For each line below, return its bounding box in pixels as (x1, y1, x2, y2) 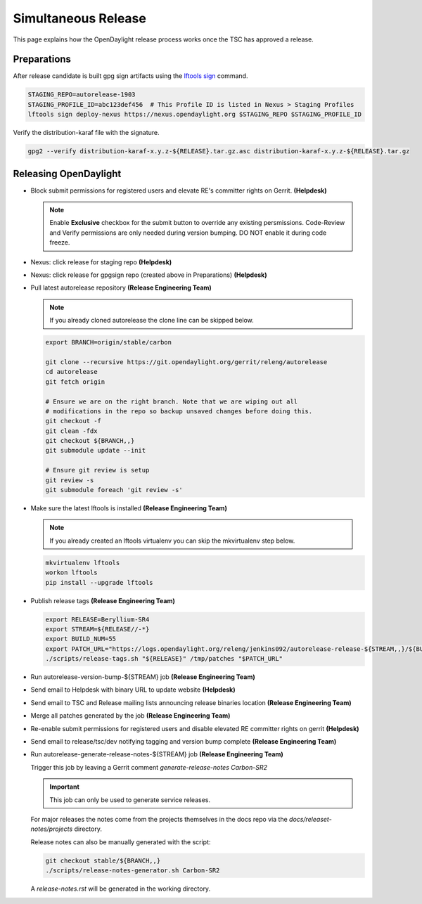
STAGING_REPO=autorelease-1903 (27, 91, 136, 98)
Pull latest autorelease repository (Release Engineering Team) (30, 283, 212, 292)
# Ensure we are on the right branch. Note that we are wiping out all (45, 397, 298, 406)
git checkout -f (45, 417, 102, 425)
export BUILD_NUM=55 (45, 635, 116, 643)
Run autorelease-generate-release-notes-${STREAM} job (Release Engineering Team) (30, 750, 284, 758)
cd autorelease (45, 368, 98, 376)
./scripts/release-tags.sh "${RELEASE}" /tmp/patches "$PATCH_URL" (45, 654, 283, 663)
